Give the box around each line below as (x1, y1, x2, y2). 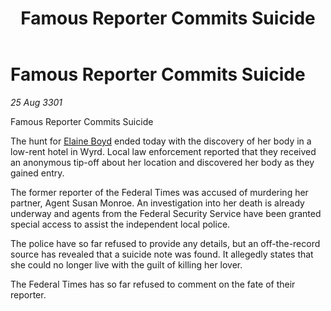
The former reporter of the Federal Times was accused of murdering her (10, 186, 309, 198)
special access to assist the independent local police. (10, 218, 231, 230)
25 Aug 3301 (10, 96, 63, 108)
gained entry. (10, 167, 65, 179)
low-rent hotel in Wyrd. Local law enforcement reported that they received (10, 145, 317, 157)
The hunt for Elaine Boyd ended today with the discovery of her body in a (10, 135, 312, 147)
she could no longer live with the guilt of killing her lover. (10, 258, 243, 271)
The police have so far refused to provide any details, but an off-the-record (10, 237, 321, 249)
